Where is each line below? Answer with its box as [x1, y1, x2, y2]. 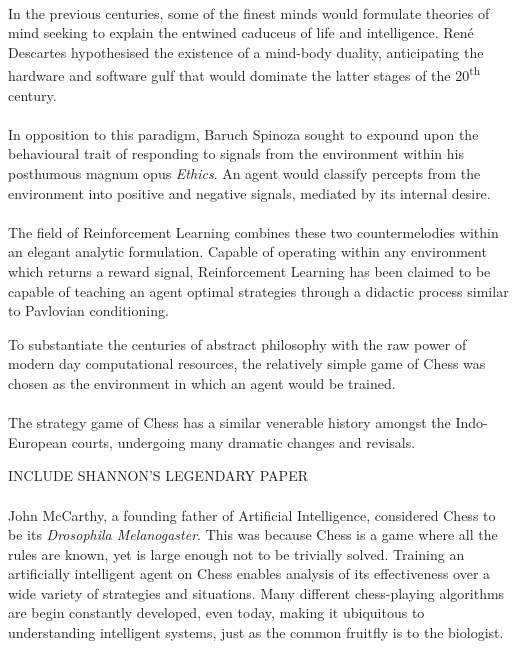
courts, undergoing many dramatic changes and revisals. [71, 431, 416, 452]
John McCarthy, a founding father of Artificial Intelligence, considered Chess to [8, 504, 496, 525]
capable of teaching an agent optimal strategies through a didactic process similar [8, 280, 509, 301]
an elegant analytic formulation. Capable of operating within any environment [8, 241, 487, 262]
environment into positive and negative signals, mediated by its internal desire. [8, 182, 491, 203]
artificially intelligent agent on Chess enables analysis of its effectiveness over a [8, 563, 491, 584]
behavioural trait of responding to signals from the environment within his [8, 143, 464, 164]
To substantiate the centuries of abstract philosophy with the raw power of [8, 333, 467, 354]
